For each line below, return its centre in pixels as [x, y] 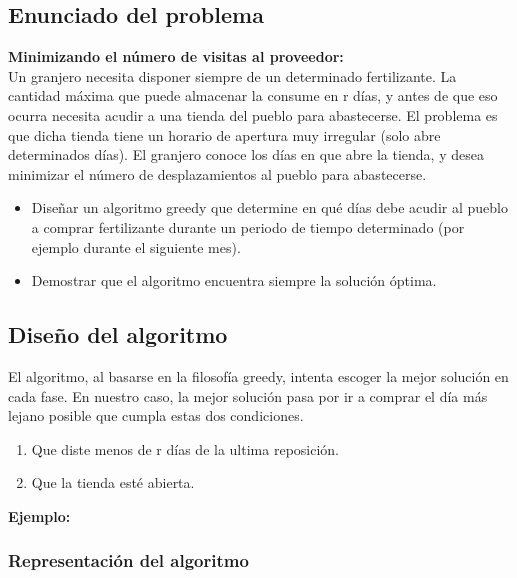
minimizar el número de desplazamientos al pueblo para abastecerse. [217, 173]
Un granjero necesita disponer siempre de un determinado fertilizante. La [232, 75]
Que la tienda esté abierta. [113, 482]
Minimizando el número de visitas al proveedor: [176, 56]
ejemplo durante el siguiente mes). [136, 246]
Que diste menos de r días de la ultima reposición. [185, 448]
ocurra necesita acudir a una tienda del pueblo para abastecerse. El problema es [253, 114]
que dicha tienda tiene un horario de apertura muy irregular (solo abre [224, 134]
